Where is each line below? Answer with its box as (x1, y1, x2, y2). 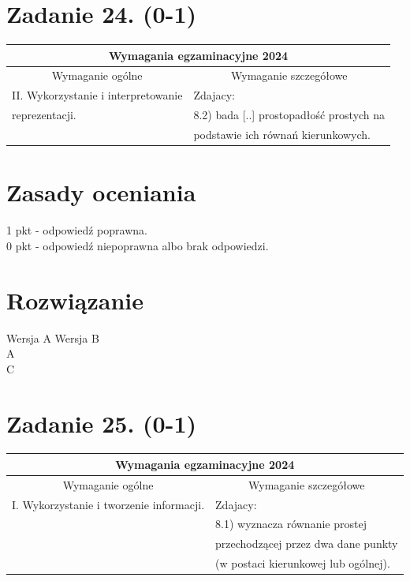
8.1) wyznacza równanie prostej (215, 515, 367, 532)
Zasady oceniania (6, 176, 196, 208)
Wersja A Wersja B (6, 329, 99, 346)
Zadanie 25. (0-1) (6, 407, 196, 439)
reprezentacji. (12, 107, 76, 123)
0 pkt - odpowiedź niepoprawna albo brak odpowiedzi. (6, 237, 269, 253)
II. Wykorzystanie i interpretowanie (12, 87, 183, 103)
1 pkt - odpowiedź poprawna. (6, 222, 147, 238)
